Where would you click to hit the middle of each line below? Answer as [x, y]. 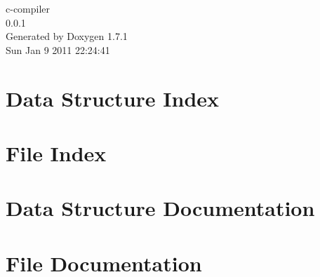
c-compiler [28, 8]
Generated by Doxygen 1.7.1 [67, 36]
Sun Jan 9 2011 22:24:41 [58, 49]
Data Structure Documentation [160, 208]
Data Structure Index [113, 98]
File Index [56, 153]
